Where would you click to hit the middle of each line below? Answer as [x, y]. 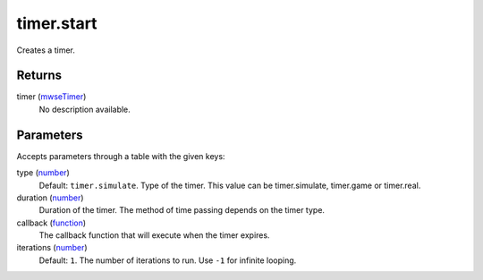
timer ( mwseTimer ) [51, 97]
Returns [39, 76]
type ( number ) [43, 173]
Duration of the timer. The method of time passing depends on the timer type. [182, 210]
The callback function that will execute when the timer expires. [154, 235]
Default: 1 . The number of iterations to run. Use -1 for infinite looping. [168, 260]
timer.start [57, 23]
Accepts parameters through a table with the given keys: [121, 156]
